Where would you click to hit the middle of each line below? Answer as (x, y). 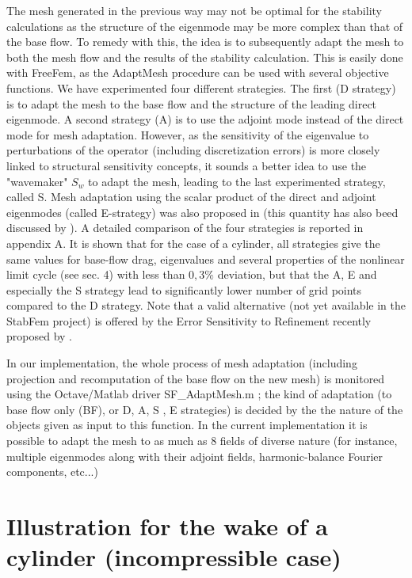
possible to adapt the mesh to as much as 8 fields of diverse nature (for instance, (202, 441)
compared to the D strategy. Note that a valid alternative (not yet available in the (206, 305)
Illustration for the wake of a (168, 526)
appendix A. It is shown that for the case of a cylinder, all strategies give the (193, 243)
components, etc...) (52, 472)
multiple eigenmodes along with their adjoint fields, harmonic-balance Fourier (195, 456)
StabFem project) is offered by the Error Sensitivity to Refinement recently (189, 320)
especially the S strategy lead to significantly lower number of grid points (184, 289)
